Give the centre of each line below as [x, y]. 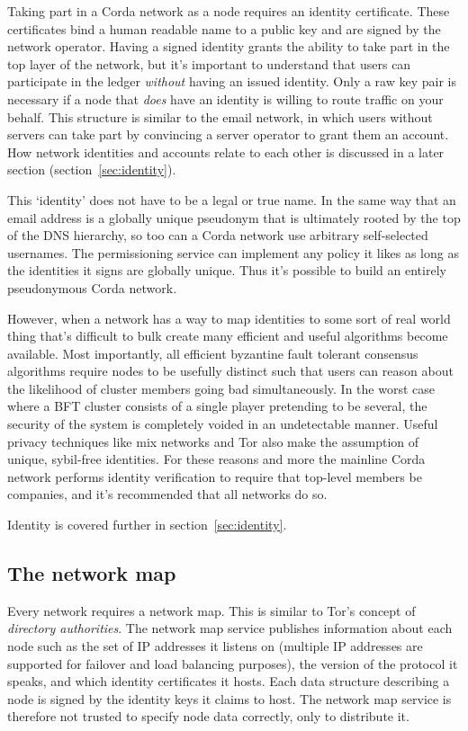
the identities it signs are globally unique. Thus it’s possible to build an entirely [227, 270]
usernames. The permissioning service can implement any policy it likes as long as [233, 252]
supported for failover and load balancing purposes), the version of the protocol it [233, 663]
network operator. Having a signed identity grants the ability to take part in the [229, 46]
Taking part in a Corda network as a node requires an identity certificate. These [229, 11]
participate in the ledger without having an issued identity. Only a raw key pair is [232, 81]
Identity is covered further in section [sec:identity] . [147, 525]
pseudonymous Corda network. [92, 287]
